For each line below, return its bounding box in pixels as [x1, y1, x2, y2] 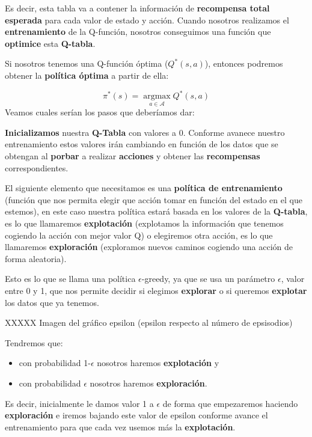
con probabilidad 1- [19, 356, 91, 369]
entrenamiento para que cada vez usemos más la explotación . [5, 420, 236, 433]
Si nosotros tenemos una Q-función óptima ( [5, 57, 168, 70]
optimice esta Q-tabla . [5, 37, 96, 49]
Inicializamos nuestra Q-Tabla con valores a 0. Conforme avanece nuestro [5, 126, 285, 138]
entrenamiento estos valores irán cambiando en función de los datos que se [5, 138, 278, 150]
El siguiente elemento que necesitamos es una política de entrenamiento [5, 182, 283, 194]
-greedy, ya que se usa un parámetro [141, 272, 275, 285]
